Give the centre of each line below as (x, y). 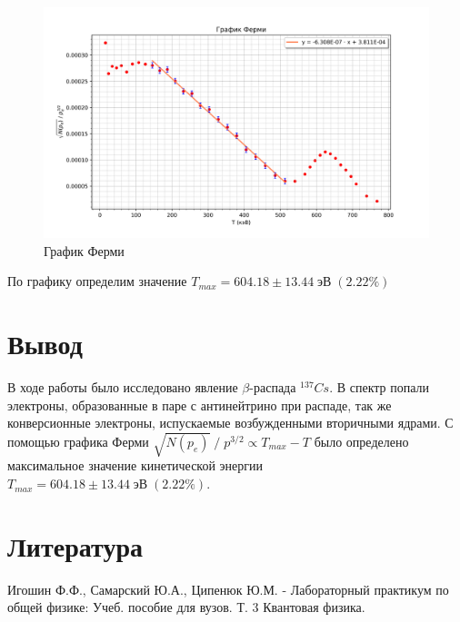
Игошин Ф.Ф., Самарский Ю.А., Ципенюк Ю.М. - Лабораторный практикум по (228, 589)
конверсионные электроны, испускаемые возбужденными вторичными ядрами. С (230, 423)
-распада (273, 387)
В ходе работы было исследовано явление (123, 387)
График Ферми (84, 250)
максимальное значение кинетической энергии (135, 465)
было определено (361, 441)
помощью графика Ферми (78, 441)
